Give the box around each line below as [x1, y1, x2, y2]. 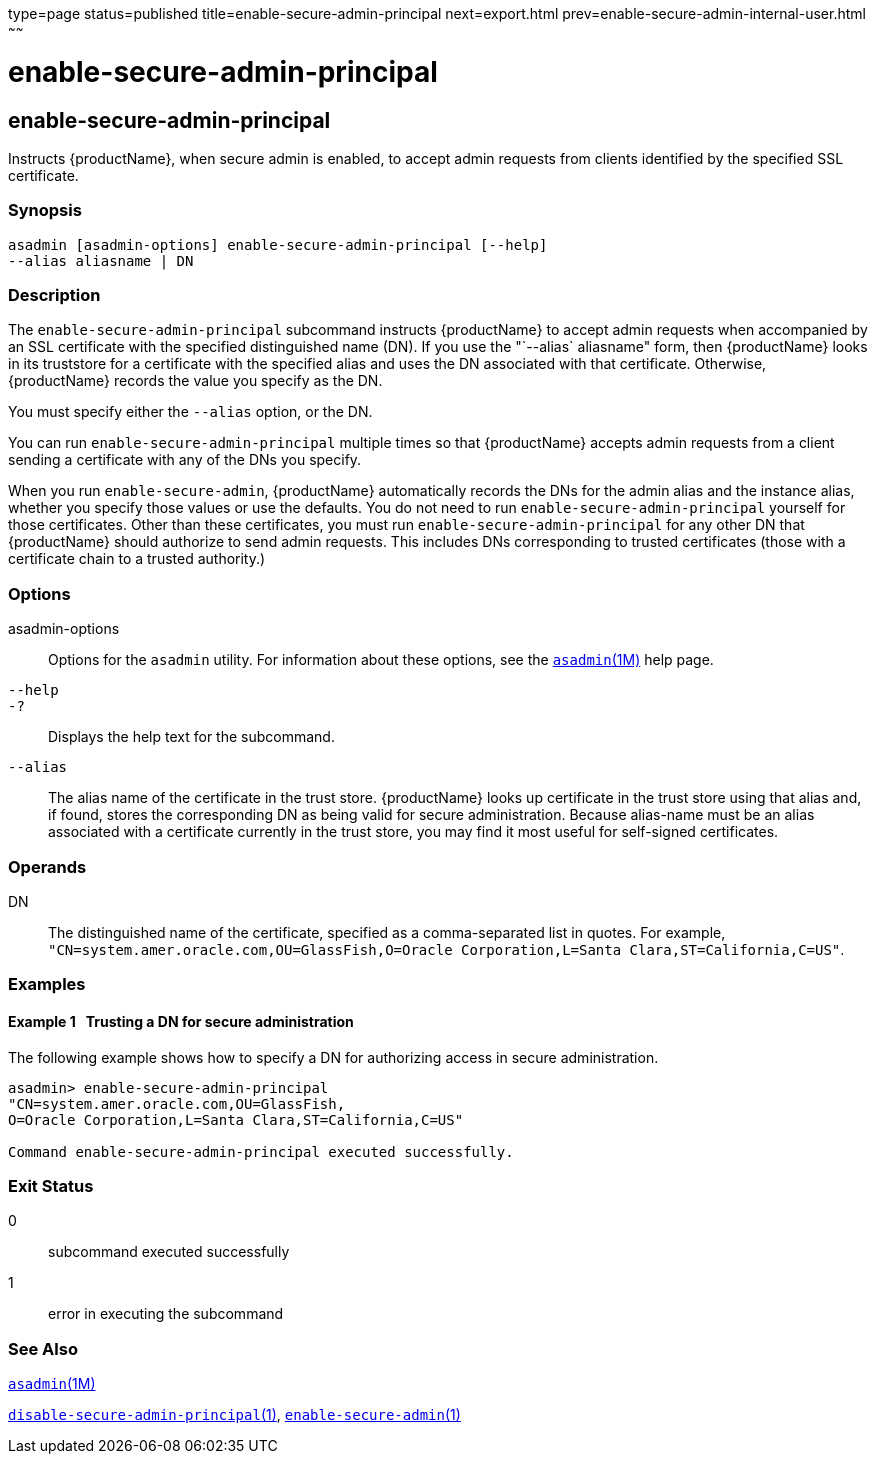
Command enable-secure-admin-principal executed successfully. [8, 1143, 514, 1160]
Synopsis [8, 200, 82, 221]
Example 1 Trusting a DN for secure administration [8, 1012, 354, 1030]
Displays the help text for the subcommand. [48, 728, 335, 746]
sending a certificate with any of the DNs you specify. [8, 451, 362, 469]
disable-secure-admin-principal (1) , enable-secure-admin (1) [8, 1406, 461, 1424]
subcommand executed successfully [48, 1243, 290, 1261]
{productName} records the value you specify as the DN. [8, 372, 383, 390]
